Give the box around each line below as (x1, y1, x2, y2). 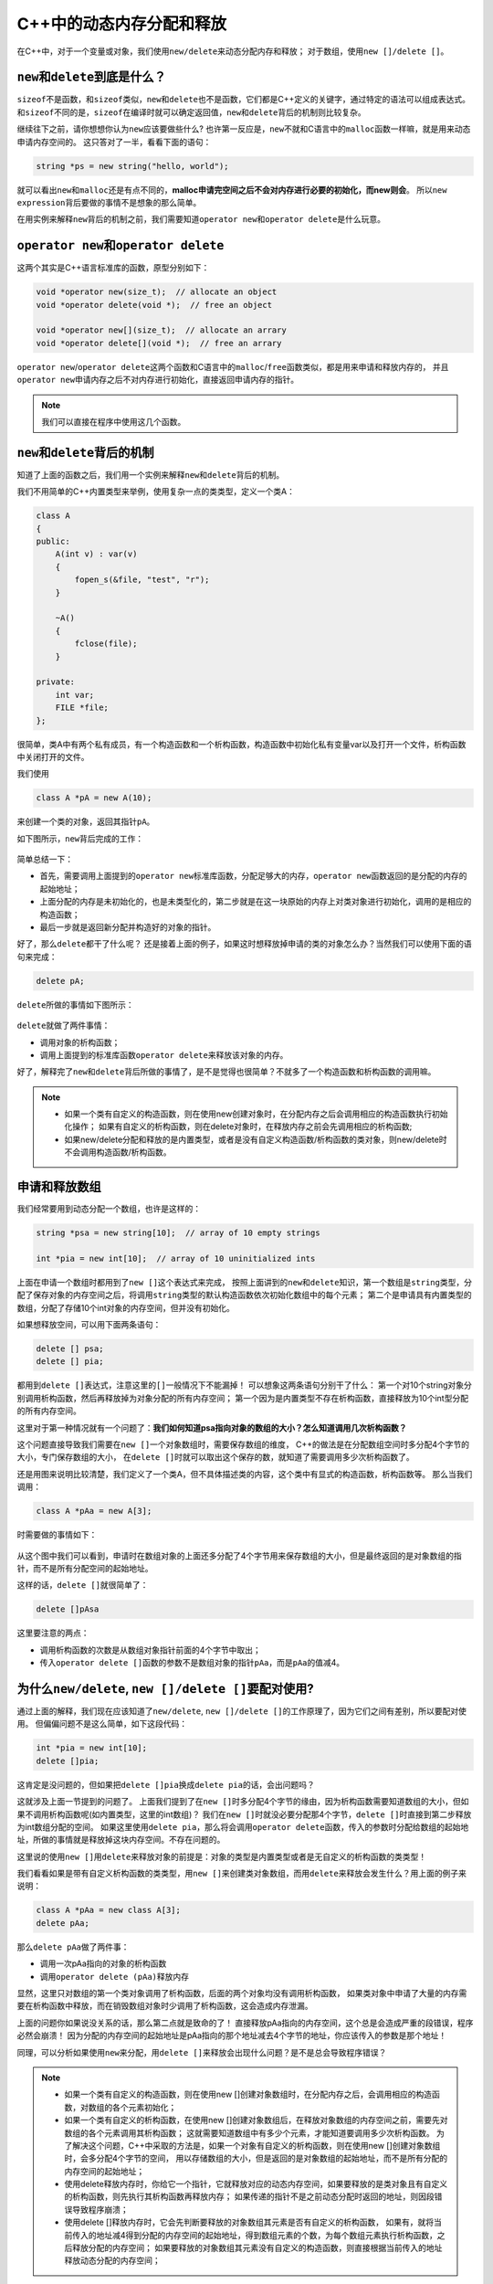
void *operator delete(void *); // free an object (36, 300, 273, 310)
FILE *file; (55, 703, 110, 713)
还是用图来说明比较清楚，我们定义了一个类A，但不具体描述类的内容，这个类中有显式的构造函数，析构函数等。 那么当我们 (16, 1468, 473, 1479)
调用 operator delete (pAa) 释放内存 (39, 1971, 190, 1982)
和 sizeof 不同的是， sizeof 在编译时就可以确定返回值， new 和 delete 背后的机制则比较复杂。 (16, 106, 367, 118)
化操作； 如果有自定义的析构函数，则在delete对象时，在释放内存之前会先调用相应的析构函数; (64, 1121, 413, 1132)
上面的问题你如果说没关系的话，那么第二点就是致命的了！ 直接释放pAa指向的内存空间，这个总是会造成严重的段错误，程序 (16, 2017, 474, 2028)
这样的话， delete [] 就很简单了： (16, 1580, 149, 1591)
